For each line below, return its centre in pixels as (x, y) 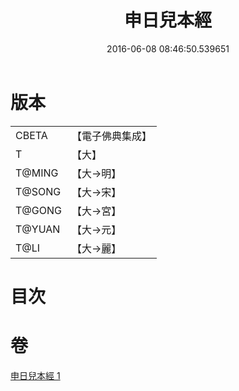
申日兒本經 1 (35, 375)
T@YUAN (38, 229)
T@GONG (38, 210)
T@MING (37, 173)
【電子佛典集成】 (111, 136)
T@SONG (38, 191)
